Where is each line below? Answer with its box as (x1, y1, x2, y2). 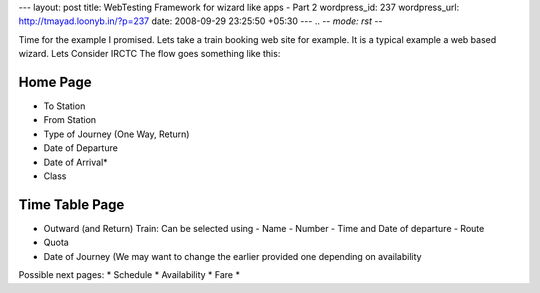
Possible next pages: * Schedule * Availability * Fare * (18, 269, 240, 281)
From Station (43, 114, 97, 126)
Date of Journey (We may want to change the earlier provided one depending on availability (43, 250, 422, 262)
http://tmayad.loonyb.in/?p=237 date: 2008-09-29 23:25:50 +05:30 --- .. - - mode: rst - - (18, 15, 383, 27)
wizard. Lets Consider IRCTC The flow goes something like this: (18, 48, 281, 60)
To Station (43, 100, 86, 112)
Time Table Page (18, 196, 125, 213)
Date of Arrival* (43, 156, 109, 168)
